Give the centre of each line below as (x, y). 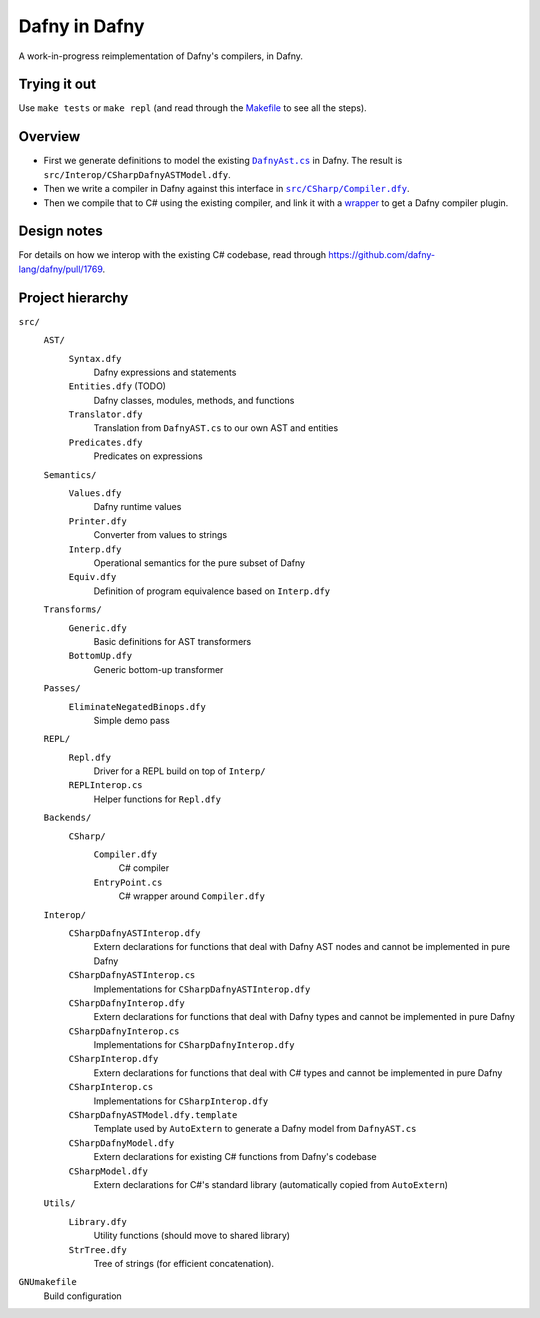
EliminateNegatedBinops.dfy (137, 706)
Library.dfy (97, 1221)
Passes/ (62, 688)
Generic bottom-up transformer (158, 669)
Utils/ (59, 1203)
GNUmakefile (47, 1282)
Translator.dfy (106, 414)
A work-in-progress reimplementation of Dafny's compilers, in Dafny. (161, 56)
